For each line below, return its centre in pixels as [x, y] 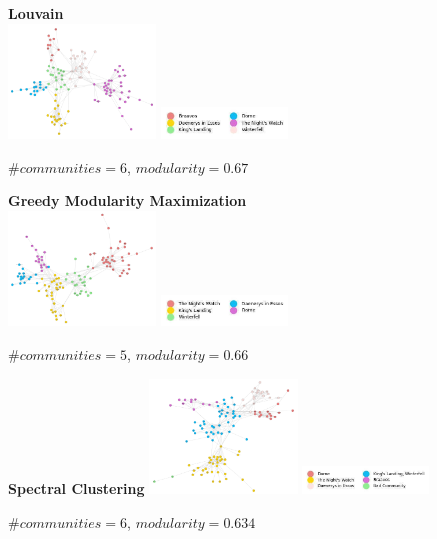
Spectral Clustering [76, 488]
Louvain [36, 13]
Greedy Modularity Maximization [127, 200]
